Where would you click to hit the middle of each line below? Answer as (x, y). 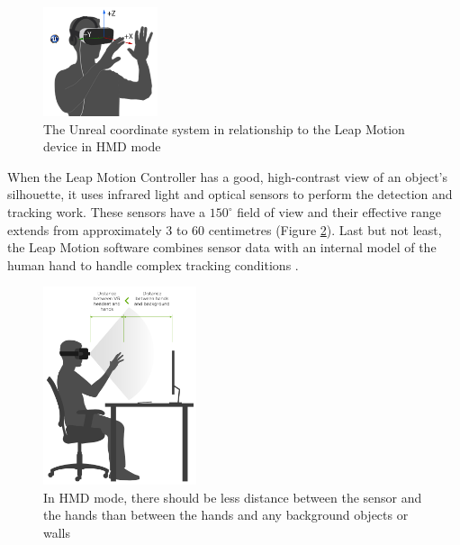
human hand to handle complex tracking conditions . (153, 264)
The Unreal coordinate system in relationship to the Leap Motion (224, 128)
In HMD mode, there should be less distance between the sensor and (233, 497)
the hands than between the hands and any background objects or (226, 515)
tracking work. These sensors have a (107, 212)
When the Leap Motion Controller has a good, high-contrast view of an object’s (228, 176)
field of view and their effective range (339, 212)
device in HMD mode (102, 146)
